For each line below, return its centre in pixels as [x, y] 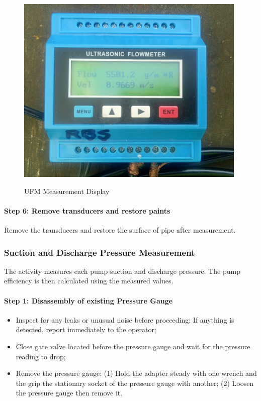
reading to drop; [41, 356]
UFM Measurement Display [67, 191]
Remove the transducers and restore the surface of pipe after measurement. [120, 229]
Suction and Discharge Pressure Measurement [100, 252]
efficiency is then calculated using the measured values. [89, 281]
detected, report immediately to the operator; [86, 329]
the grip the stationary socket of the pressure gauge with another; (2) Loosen [135, 383]
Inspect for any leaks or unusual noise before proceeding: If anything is [125, 319]
